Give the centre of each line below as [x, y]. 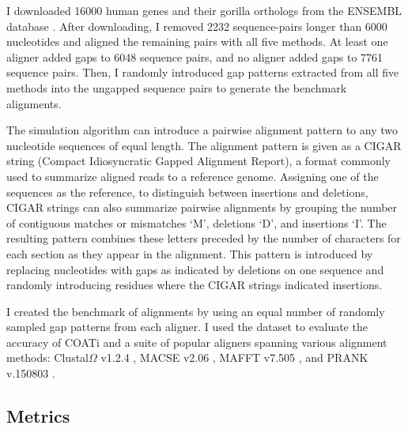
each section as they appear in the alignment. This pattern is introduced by [190, 253]
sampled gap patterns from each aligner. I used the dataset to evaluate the [187, 327]
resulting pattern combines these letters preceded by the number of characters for [204, 238]
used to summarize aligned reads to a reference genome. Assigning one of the [193, 176]
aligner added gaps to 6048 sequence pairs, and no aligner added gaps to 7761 [195, 56]
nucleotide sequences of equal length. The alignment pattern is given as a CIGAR [204, 145]
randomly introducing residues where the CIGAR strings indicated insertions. [195, 285]
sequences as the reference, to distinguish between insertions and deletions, [187, 192]
